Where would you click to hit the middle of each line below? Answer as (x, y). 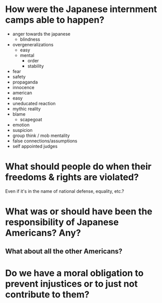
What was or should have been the (79, 212)
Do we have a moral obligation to (74, 273)
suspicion (22, 130)
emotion (21, 125)
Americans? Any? (43, 233)
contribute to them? (47, 294)
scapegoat (31, 119)
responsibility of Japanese (62, 222)
